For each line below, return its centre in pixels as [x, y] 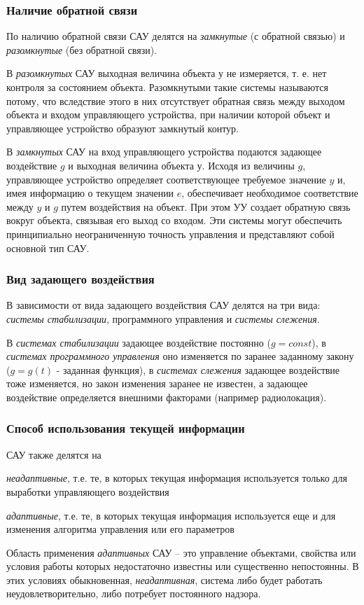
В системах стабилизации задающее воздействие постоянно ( [139, 342]
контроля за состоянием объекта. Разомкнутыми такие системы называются [167, 87]
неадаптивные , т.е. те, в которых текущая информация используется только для [177, 478]
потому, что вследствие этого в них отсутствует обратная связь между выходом [176, 100]
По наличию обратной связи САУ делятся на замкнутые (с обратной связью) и [176, 36]
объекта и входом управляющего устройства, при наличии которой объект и [168, 114]
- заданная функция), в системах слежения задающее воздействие [198, 369]
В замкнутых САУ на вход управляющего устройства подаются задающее [164, 152]
